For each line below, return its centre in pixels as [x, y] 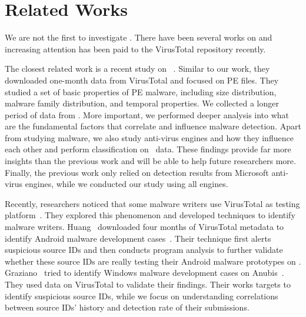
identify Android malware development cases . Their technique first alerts [138, 238]
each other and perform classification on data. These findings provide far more [148, 149]
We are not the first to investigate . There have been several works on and [139, 37]
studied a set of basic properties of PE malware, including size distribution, [141, 91]
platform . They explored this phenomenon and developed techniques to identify [150, 215]
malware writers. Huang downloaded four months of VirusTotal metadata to [144, 227]
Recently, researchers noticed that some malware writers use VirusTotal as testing [152, 203]
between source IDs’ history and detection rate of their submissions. [127, 307]
